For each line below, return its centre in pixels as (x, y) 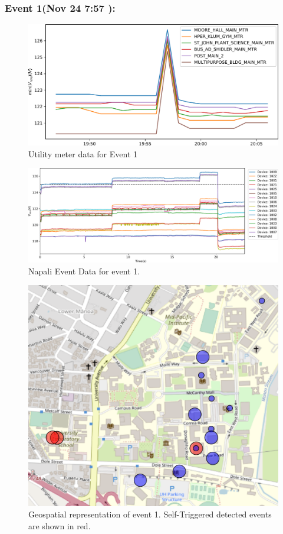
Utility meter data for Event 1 (83, 153)
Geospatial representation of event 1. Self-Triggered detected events (150, 514)
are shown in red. (60, 526)
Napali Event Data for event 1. (84, 271)
